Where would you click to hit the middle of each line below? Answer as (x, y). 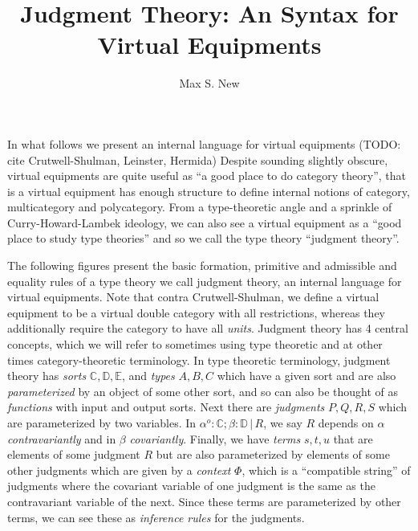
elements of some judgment (74, 454)
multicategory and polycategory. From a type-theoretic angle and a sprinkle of (200, 207)
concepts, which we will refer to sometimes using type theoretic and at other (195, 344)
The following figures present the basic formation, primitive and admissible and (202, 265)
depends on (346, 423)
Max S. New (209, 83)
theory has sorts (47, 376)
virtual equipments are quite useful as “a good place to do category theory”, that (207, 176)
